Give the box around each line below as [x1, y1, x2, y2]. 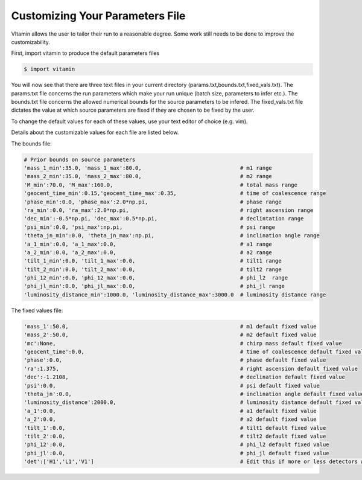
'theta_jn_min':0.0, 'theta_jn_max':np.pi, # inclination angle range [24, 232, 320, 239]
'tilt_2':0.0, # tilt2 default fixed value [24, 432, 326, 440]
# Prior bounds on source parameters [24, 156, 136, 163]
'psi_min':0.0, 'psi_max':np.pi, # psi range [24, 223, 276, 231]
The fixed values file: [11, 307, 63, 314]
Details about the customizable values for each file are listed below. [11, 129, 179, 136]
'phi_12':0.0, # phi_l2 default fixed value [24, 441, 329, 448]
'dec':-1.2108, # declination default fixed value [24, 374, 345, 380]
